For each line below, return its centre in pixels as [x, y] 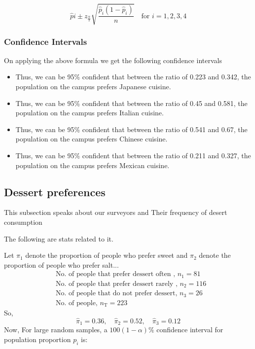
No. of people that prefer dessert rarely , [116, 284]
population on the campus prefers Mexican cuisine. [92, 165]
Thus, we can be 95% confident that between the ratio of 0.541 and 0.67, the [131, 129]
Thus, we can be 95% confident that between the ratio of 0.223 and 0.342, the [133, 77]
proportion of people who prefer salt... [61, 264]
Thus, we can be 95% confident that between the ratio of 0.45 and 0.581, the [131, 103]
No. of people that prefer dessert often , [115, 274]
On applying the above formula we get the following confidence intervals [113, 60]
